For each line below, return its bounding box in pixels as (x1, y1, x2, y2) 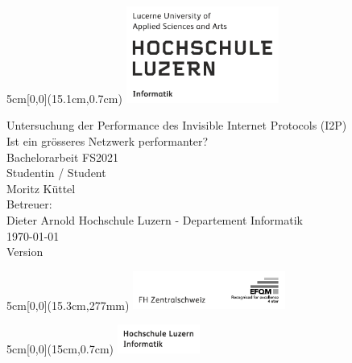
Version (6, 243, 43, 260)
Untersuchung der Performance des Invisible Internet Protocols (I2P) (6, 117, 347, 134)
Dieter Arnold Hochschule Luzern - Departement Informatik (6, 212, 303, 229)
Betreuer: (6, 196, 52, 212)
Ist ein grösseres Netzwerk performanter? (6, 133, 209, 150)
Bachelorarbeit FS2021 (6, 148, 118, 165)
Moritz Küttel (6, 179, 76, 196)
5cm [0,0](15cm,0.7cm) (6, 340, 114, 357)
